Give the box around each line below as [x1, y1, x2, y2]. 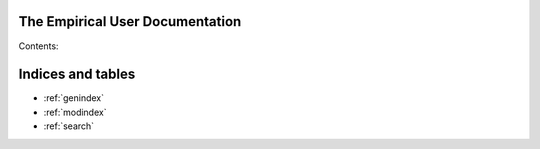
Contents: [18, 40, 59, 52]
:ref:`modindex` [43, 106, 107, 118]
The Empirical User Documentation [18, 13, 242, 30]
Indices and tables [18, 66, 136, 83]
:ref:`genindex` [43, 92, 105, 104]
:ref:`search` [43, 120, 95, 132]
